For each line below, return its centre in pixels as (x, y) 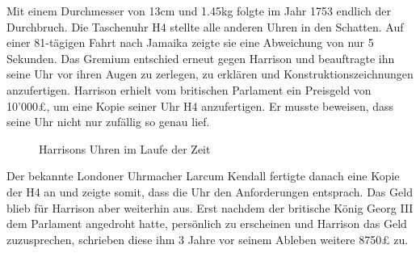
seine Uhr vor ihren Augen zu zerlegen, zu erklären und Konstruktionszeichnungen (210, 74)
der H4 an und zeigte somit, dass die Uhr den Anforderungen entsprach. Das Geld (210, 191)
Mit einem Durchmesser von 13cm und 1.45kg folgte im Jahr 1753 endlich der (199, 11)
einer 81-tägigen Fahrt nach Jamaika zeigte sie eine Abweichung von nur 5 (190, 42)
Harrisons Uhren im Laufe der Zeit (125, 148)
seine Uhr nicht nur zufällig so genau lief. (108, 122)
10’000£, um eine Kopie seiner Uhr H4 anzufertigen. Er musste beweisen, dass (200, 105)
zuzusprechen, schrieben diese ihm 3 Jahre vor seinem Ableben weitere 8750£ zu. (208, 239)
